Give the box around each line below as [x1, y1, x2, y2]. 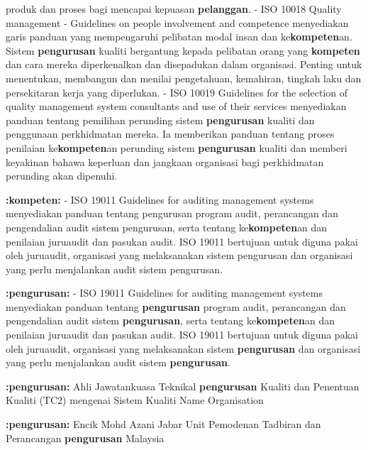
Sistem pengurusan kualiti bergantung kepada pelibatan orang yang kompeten [6, 43, 360, 57]
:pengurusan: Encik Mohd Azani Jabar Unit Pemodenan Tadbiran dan [6, 417, 321, 432]
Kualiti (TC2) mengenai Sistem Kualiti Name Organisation [6, 393, 264, 407]
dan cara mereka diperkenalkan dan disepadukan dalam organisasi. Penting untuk [6, 57, 362, 72]
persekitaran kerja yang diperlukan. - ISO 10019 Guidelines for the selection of [6, 84, 348, 99]
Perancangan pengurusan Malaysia [6, 430, 165, 445]
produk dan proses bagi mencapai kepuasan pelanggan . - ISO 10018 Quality [6, 1, 342, 16]
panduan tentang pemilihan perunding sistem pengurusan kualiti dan [6, 112, 315, 127]
